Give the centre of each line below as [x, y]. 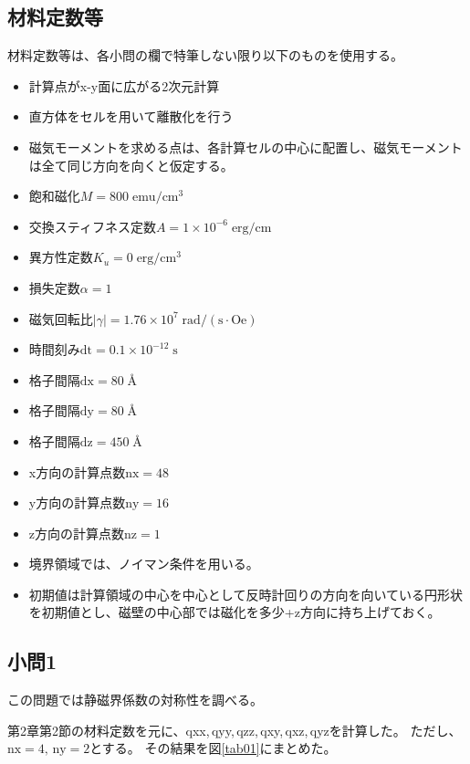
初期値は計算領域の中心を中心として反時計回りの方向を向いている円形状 [245, 594]
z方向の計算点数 [77, 533]
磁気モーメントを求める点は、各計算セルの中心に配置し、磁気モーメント [245, 147]
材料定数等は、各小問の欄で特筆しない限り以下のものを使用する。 [205, 55]
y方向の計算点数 [77, 502]
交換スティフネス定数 [92, 226]
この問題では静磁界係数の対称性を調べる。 [135, 700]
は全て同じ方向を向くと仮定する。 [131, 165]
